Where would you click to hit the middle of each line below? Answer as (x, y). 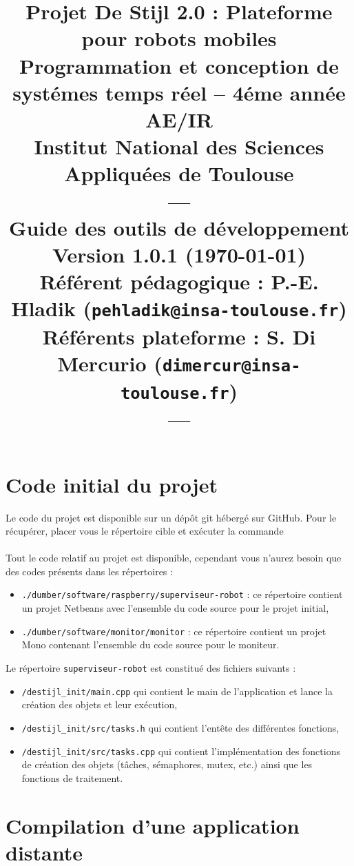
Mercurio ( (110, 363)
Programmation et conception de (179, 65)
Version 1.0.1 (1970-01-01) (179, 254)
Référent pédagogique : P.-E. (179, 281)
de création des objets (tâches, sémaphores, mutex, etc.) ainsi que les (167, 764)
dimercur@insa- (231, 365)
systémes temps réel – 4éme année (179, 92)
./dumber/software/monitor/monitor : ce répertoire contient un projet (174, 631)
